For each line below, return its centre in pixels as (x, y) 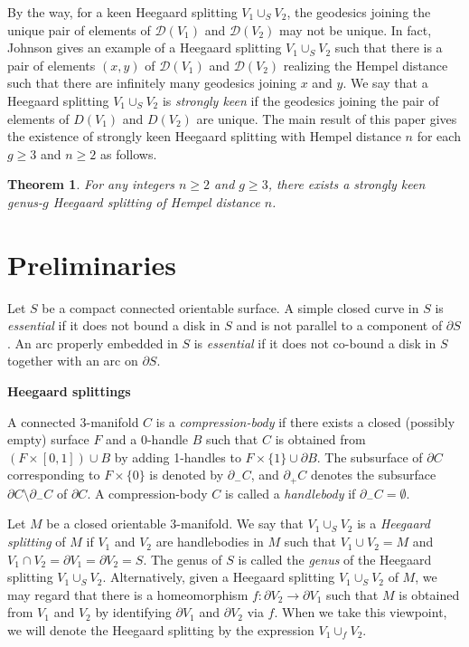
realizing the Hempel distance (366, 65)
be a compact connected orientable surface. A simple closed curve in (230, 307)
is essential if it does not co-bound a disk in (315, 343)
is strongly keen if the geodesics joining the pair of (300, 100)
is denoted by (187, 475)
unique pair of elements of (79, 29)
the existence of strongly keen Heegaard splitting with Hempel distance (204, 136)
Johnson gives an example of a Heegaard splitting (145, 48)
